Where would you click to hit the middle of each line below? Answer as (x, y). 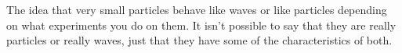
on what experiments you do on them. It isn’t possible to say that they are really (201, 25)
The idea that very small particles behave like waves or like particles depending (197, 9)
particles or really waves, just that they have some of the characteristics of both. (199, 40)
